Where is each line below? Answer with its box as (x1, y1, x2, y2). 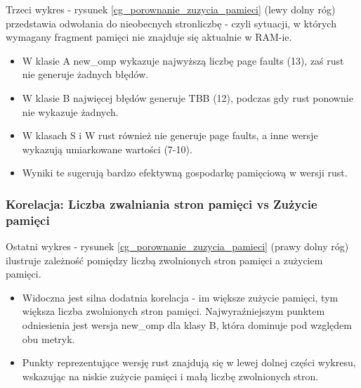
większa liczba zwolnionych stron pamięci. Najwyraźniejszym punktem (22, 304, 325, 318)
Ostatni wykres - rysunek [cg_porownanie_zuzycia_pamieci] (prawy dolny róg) (6, 239, 349, 254)
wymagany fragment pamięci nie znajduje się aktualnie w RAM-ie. (6, 30, 292, 44)
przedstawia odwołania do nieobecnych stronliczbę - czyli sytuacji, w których (6, 15, 336, 30)
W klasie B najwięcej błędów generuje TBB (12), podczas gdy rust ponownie (22, 90, 353, 105)
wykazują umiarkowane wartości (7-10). (22, 141, 192, 156)
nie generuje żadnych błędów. (22, 67, 149, 82)
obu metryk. (22, 331, 75, 346)
